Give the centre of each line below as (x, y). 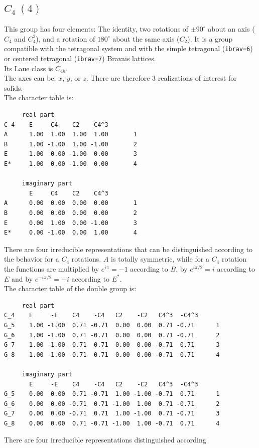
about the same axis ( (146, 38)
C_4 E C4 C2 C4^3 (56, 125)
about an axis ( (231, 29)
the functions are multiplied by (52, 268)
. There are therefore (118, 78)
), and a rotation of (66, 38)
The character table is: (39, 97)
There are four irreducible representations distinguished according (105, 440)
